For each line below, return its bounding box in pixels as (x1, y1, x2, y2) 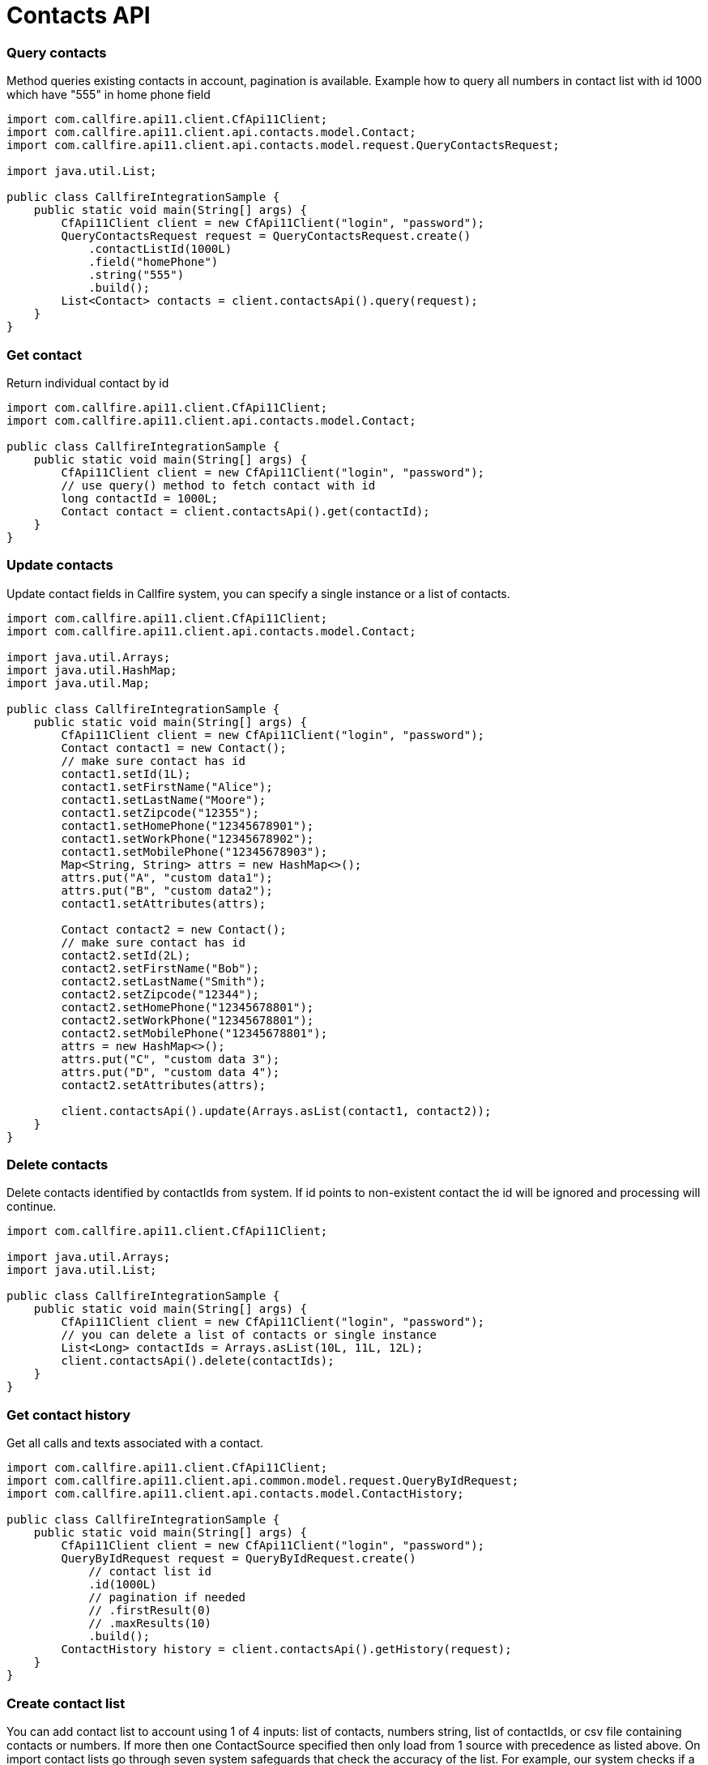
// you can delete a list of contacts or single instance (61, 1328, 437, 1342)
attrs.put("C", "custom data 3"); (61, 1052, 280, 1066)
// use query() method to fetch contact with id (61, 478, 376, 492)
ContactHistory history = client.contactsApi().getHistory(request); (61, 1643, 512, 1656)
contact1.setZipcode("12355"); (61, 806, 259, 819)
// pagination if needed (88, 1591, 246, 1605)
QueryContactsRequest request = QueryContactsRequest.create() (61, 229, 471, 243)
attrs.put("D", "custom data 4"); (61, 1065, 280, 1079)
